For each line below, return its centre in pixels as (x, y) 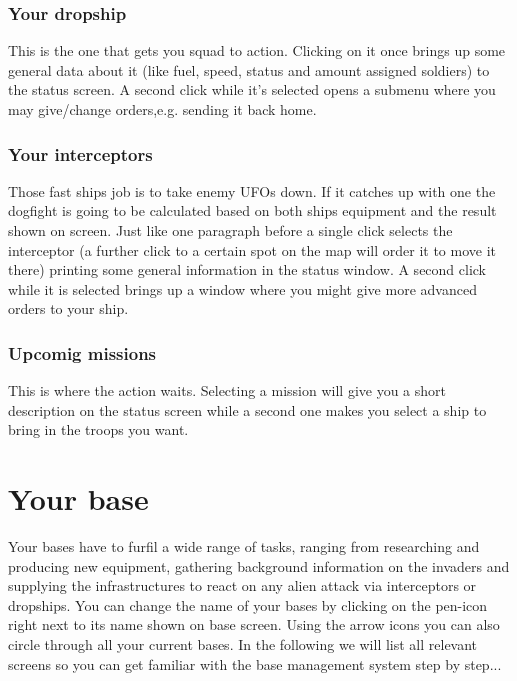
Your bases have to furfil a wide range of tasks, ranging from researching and (244, 546)
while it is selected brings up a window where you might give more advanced (242, 288)
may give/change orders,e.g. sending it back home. (162, 109)
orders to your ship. (68, 308)
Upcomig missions (82, 352)
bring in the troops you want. (98, 429)
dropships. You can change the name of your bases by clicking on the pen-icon (248, 604)
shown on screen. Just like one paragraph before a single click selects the (230, 230)
